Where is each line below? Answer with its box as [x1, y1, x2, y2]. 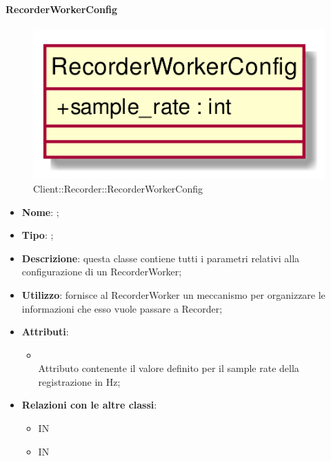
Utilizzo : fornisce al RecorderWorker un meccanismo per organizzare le [21, 287, 325, 302]
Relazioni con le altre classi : [21, 398, 157, 412]
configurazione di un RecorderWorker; [21, 264, 182, 279]
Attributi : [21, 324, 69, 339]
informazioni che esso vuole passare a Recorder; [21, 301, 223, 315]
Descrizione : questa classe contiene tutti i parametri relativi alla [21, 251, 300, 265]
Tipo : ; [21, 228, 54, 242]
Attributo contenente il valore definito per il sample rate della [38, 361, 299, 375]
